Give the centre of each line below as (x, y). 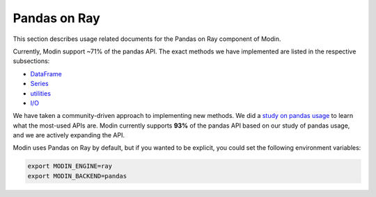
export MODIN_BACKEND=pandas (77, 176)
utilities (41, 93)
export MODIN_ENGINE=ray (70, 166)
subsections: (31, 61)
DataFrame (46, 74)
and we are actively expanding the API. (69, 135)
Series (39, 84)
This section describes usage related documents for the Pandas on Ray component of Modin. (147, 39)
